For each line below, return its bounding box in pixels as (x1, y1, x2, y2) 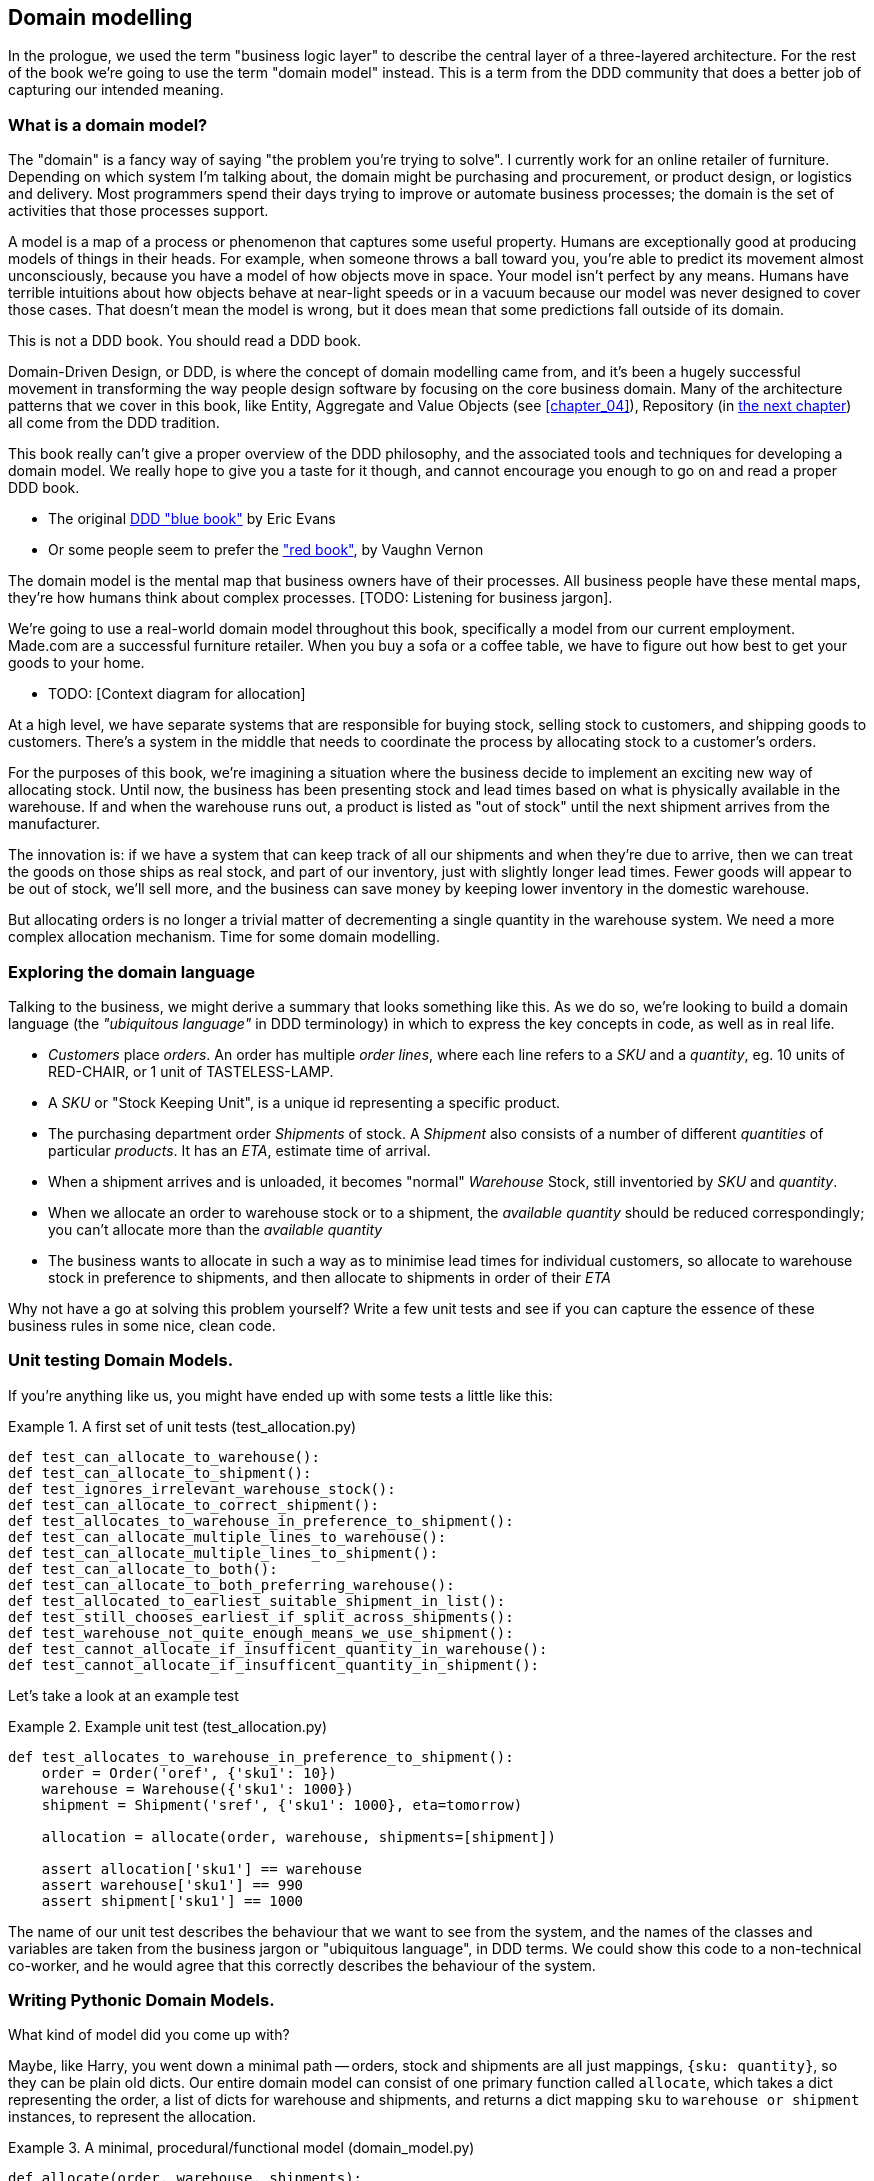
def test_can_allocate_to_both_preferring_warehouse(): (8, 1576, 455, 1593)
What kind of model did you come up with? (8, 2026, 290, 2044)
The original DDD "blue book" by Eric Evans (48, 510, 336, 528)
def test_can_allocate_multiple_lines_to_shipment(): (8, 1544, 438, 1561)
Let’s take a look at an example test (8, 1686, 239, 1704)
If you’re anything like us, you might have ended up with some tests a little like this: (8, 1386, 553, 1404)
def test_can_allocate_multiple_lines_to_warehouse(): (8, 1528, 447, 1545)
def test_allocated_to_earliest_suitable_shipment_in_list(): (8, 1592, 506, 1609)
